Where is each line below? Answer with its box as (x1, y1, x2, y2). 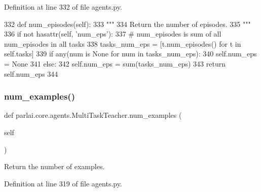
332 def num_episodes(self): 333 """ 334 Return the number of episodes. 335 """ (4, 18, 251, 29)
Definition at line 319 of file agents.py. (4, 178, 122, 188)
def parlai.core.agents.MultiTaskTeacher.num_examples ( (4, 110, 182, 120)
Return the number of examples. (4, 161, 105, 172)
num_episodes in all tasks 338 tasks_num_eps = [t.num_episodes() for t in (4, 38, 241, 49)
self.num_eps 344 (4, 68, 58, 79)
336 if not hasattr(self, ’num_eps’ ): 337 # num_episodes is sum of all (4, 28, 221, 39)
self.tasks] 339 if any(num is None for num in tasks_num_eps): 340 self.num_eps (4, 48, 257, 59)
